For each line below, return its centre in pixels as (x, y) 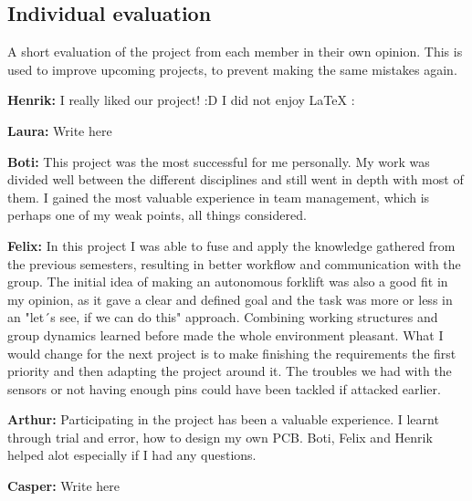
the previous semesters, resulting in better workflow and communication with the (234, 263)
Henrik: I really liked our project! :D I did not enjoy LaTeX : (181, 100)
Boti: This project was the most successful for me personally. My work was (219, 161)
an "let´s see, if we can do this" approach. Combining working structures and (223, 317)
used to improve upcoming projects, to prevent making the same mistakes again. (232, 69)
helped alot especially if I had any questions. (132, 455)
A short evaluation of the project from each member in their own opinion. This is (235, 52)
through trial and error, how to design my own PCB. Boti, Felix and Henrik (220, 437)
